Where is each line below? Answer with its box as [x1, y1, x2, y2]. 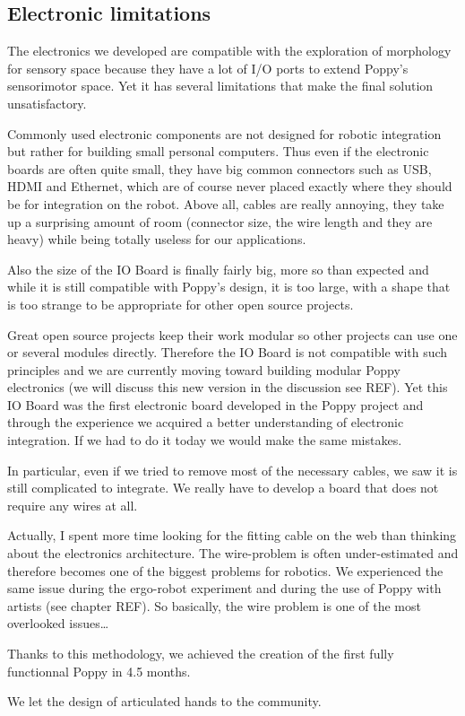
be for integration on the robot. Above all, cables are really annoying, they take [7, 194, 444, 213]
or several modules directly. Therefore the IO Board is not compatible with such [7, 343, 448, 362]
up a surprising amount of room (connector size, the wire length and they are [7, 212, 433, 231]
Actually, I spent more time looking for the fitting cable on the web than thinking [7, 526, 457, 545]
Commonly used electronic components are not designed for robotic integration [7, 124, 442, 143]
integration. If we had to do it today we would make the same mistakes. [7, 431, 402, 450]
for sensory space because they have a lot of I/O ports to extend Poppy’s [7, 58, 409, 77]
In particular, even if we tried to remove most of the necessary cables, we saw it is [7, 460, 458, 479]
